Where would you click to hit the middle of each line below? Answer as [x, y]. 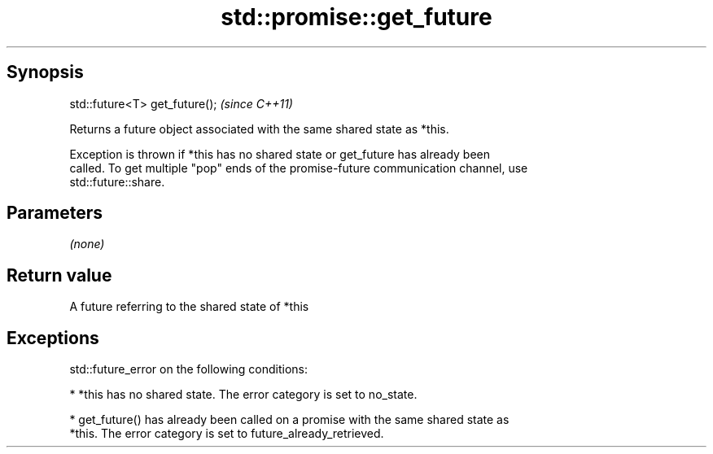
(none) [87, 244]
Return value [59, 275]
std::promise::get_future [356, 17]
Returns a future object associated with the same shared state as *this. [259, 129]
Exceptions [53, 338]
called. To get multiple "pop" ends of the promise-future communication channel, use [299, 168]
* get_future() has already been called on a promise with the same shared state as [289, 420]
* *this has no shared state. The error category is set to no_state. [243, 395]
